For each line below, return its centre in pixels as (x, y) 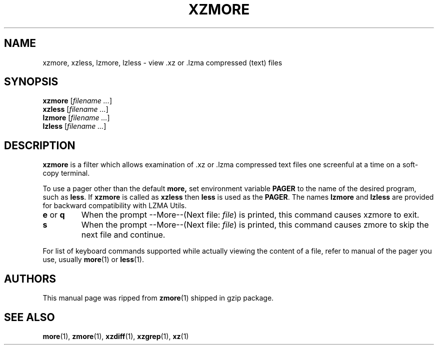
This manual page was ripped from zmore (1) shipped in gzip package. (158, 298)
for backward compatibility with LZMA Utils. (115, 206)
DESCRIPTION (40, 145)
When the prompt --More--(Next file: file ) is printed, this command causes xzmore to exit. (250, 215)
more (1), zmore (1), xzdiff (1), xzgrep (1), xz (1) (116, 336)
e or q (54, 215)
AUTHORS (30, 279)
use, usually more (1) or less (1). (93, 260)
